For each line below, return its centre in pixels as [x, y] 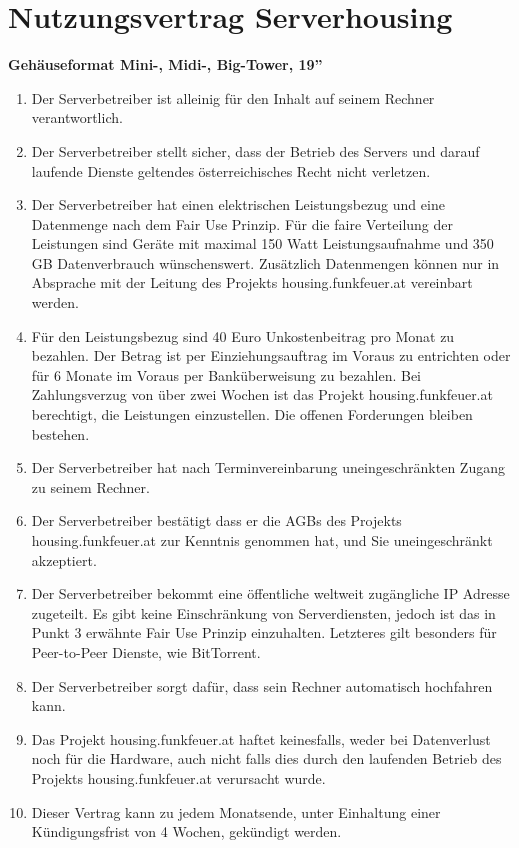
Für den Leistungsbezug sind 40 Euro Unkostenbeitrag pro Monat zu [243, 335]
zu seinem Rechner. [90, 486]
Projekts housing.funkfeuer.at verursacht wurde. [178, 777]
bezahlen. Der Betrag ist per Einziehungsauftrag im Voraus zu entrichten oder [271, 355]
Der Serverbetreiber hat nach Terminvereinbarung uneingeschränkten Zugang [268, 467]
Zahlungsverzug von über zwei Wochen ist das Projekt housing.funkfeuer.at [262, 394]
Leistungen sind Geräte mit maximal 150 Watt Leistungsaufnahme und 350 [262, 243]
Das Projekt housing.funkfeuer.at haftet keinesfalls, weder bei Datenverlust [261, 738]
